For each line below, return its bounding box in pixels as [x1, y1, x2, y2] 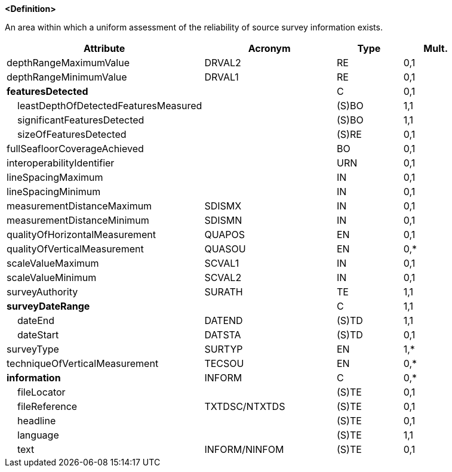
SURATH [204, 286, 243, 298]
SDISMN [204, 214, 242, 226]
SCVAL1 [204, 257, 239, 269]
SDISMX [204, 200, 242, 212]
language [17, 429, 59, 441]
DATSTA [204, 329, 241, 341]
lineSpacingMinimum [7, 186, 101, 198]
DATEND [204, 314, 243, 326]
